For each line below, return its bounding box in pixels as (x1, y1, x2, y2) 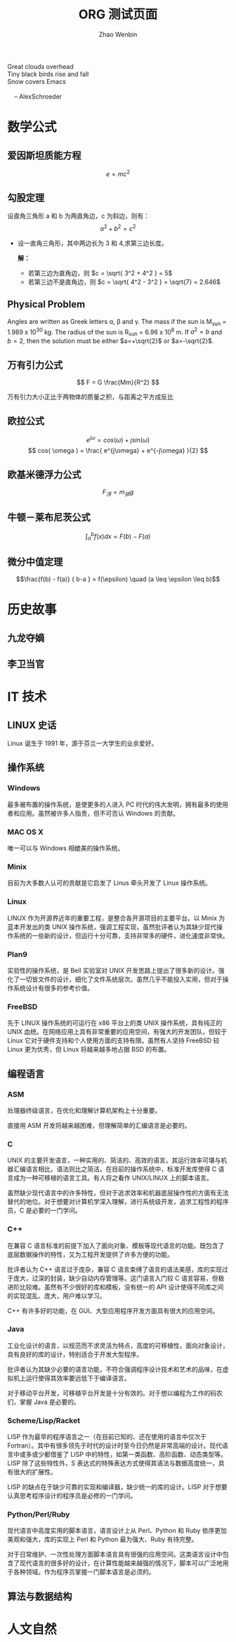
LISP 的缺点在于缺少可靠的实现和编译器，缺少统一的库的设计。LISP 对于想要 (7, 1483, 228, 1491)
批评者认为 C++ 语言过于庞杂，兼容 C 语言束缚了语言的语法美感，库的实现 (7, 1265, 223, 1274)
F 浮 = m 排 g (102, 487, 134, 498)
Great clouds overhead (7, 62, 74, 70)
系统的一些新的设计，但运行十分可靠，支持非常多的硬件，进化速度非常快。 (13, 931, 229, 940)
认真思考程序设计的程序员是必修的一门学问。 (7, 1491, 137, 1500)
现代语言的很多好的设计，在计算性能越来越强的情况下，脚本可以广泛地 (19, 1559, 223, 1567)
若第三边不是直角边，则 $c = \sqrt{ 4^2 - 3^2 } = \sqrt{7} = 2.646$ (27, 278, 221, 286)
